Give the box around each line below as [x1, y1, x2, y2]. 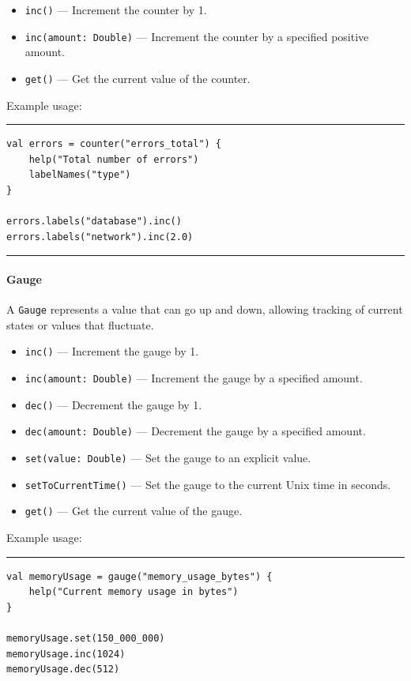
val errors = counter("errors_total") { [6, 138, 222, 150]
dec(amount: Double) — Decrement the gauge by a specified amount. [25, 423, 366, 439]
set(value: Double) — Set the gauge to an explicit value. [25, 449, 311, 465]
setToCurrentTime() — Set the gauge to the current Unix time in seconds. [25, 476, 391, 492]
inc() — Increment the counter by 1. [25, 2, 207, 17]
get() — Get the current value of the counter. [25, 70, 251, 86]
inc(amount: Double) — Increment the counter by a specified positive [25, 28, 369, 44]
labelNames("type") [28, 169, 131, 181]
